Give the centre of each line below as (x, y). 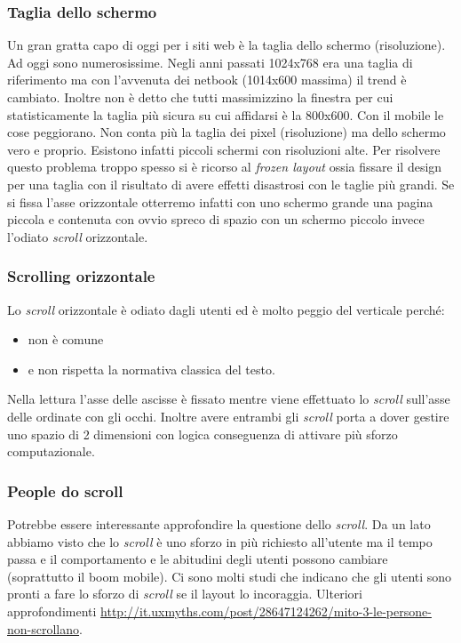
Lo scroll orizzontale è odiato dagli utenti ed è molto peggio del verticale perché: (226, 309)
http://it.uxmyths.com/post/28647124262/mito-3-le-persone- (266, 611)
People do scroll (65, 490)
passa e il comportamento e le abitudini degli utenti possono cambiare (198, 559)
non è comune (66, 339)
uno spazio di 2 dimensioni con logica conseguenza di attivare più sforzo (203, 434)
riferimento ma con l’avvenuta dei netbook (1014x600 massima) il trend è (207, 80)
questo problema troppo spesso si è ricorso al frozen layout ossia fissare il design (225, 167)
